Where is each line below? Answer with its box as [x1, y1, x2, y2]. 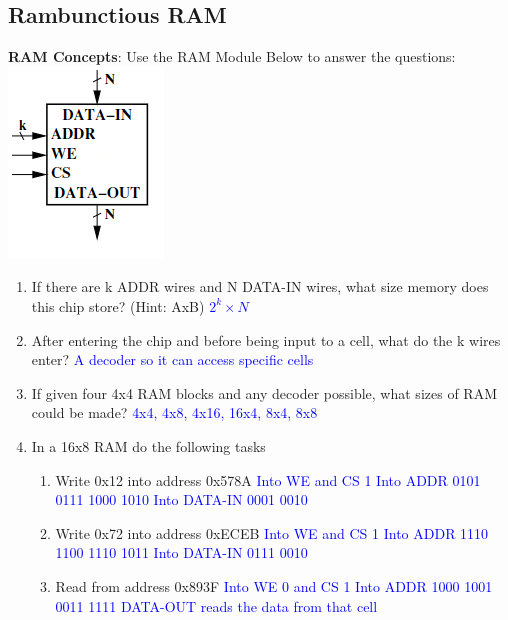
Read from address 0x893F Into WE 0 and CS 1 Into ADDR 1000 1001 [55, 575, 493, 596]
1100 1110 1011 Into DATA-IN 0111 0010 [55, 542, 308, 563]
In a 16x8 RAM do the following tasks [31, 435, 266, 456]
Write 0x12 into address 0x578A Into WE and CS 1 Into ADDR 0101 [55, 469, 481, 490]
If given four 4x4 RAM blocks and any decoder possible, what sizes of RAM [31, 382, 497, 403]
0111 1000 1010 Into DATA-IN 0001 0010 [55, 489, 308, 510]
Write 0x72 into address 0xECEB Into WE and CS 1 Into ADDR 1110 [55, 522, 489, 543]
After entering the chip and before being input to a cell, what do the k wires [31, 329, 501, 350]
